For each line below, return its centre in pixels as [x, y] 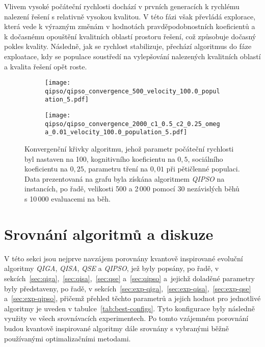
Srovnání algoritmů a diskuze [109, 233]
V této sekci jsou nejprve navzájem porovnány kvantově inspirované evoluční [124, 258]
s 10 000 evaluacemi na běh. [68, 199]
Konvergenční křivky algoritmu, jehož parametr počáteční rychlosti [129, 149]
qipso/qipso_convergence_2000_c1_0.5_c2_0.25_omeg [132, 124]
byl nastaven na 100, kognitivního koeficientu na [100, 158]
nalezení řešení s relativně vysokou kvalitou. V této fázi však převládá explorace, [130, 16]
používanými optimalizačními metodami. [68, 338]
